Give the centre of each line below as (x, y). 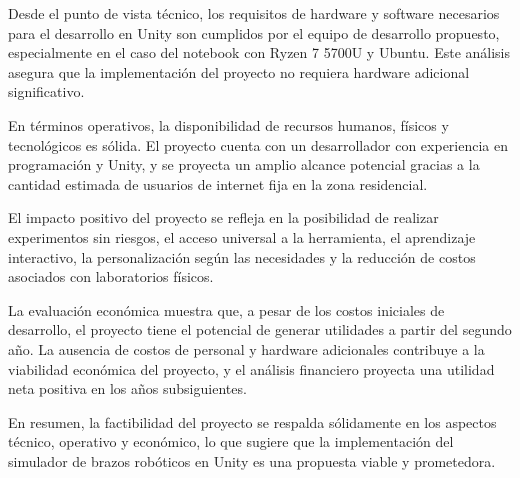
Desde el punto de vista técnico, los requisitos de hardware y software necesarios (254, 13)
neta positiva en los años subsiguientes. (127, 388)
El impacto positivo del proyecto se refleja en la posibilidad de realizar (223, 217)
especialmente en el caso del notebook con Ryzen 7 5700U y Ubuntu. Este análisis (259, 52)
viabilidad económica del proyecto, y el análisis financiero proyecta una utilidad (251, 368)
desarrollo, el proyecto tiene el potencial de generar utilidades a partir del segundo (260, 329)
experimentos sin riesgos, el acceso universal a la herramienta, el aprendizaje (242, 236)
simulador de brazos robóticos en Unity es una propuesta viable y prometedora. (252, 460)
